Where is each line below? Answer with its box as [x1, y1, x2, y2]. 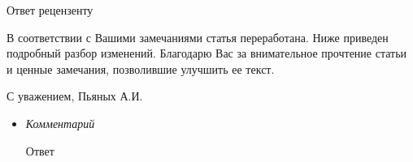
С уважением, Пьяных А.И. [7, 87, 143, 104]
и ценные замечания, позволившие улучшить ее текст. [7, 60, 275, 77]
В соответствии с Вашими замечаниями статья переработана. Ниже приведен [7, 28, 389, 45]
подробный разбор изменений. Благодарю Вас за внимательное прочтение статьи [7, 45, 407, 62]
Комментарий [25, 114, 95, 131]
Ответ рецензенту [7, 2, 93, 18]
